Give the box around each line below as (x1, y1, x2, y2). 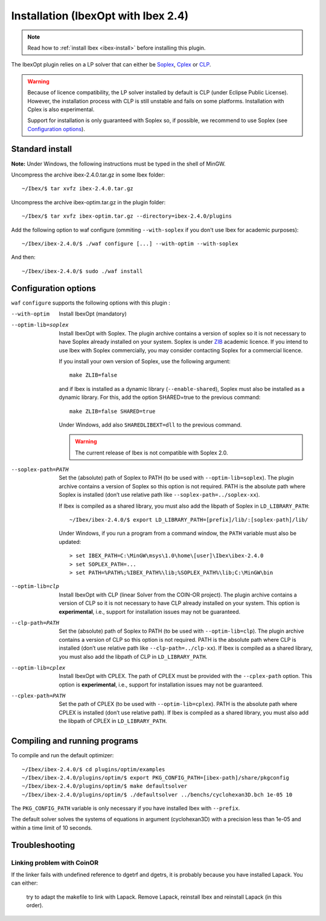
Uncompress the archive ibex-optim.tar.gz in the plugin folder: (11, 198, 166, 205)
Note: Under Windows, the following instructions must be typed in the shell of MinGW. (11, 160, 226, 167)
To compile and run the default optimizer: (11, 752, 114, 759)
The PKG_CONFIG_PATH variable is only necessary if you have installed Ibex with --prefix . (11, 804, 240, 812)
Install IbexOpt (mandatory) (59, 310, 127, 317)
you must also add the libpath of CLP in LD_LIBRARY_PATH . (59, 653, 208, 660)
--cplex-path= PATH (11, 693, 66, 699)
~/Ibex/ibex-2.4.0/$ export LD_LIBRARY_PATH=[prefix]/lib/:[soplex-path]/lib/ (69, 517, 308, 523)
